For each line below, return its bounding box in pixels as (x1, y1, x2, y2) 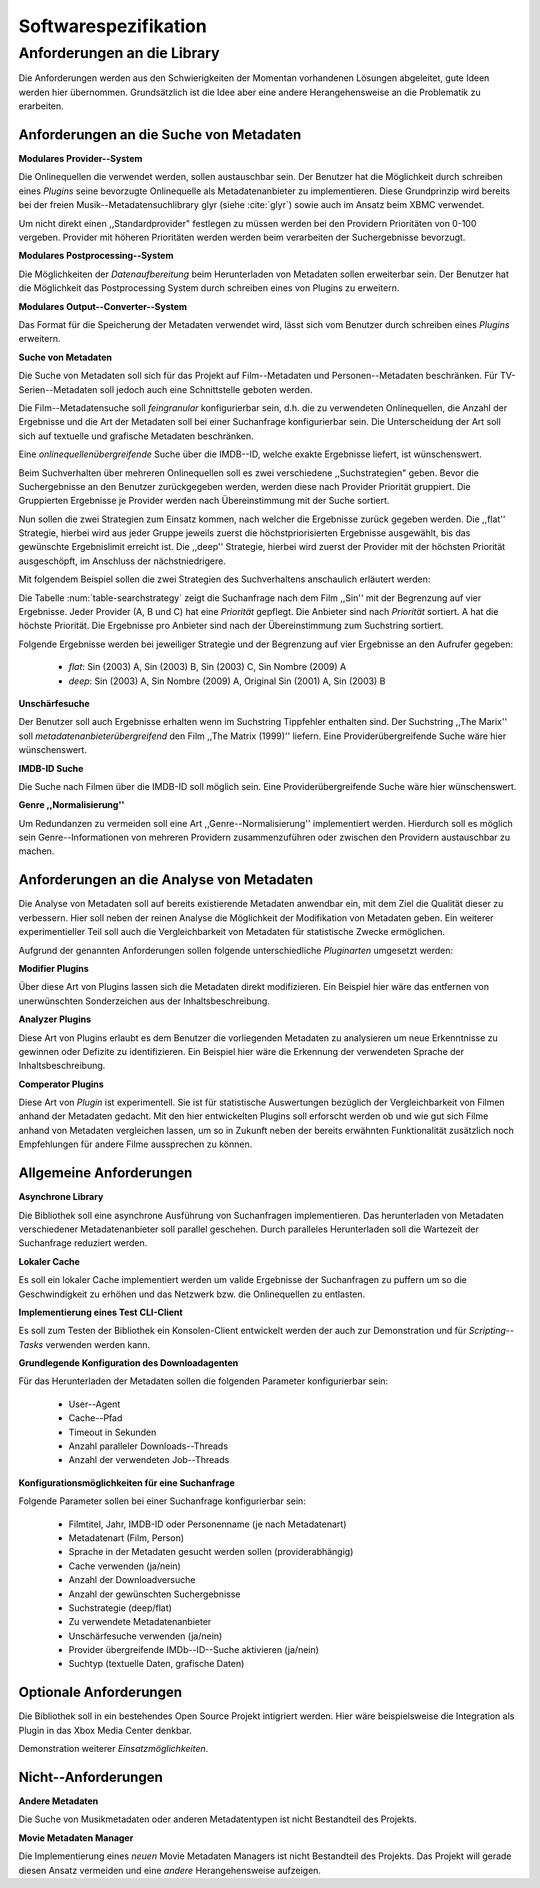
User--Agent (68, 1398, 121, 1410)
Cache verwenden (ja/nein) (68, 1560, 182, 1572)
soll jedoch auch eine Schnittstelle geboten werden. (99, 383, 314, 395)
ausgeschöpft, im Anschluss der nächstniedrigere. (18, 555, 227, 567)
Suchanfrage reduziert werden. (18, 1237, 148, 1249)
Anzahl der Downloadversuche (68, 1574, 196, 1586)
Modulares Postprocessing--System (18, 250, 174, 262)
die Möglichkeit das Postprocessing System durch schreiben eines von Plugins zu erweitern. (18, 282, 400, 294)
